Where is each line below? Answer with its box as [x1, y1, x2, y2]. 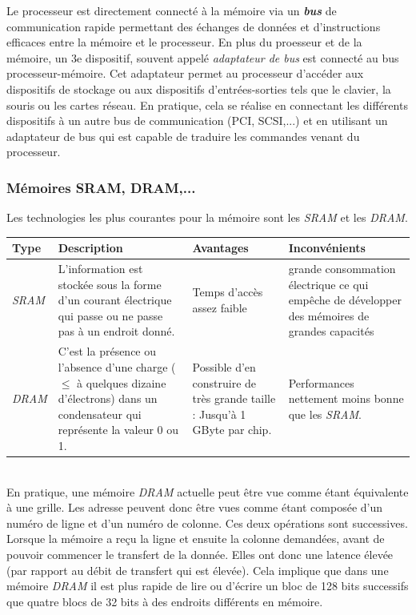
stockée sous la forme [58, 275, 162, 292]
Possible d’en [192, 358, 256, 375]
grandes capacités [288, 323, 374, 340]
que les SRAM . [288, 405, 362, 422]
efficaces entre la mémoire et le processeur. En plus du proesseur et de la [6, 34, 362, 50]
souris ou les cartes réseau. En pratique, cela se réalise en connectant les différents [6, 96, 408, 113]
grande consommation [288, 260, 396, 277]
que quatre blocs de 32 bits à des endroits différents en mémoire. [6, 593, 323, 609]
